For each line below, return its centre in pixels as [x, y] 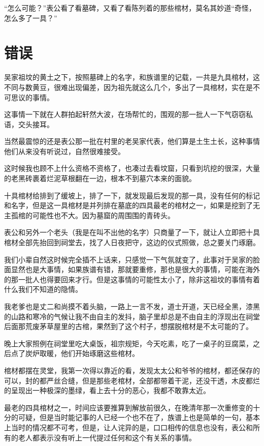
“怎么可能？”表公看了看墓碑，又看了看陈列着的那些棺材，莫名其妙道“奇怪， [130, 8]
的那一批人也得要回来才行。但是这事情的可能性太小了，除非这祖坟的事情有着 [132, 279]
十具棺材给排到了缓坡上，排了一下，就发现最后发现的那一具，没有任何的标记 [132, 195]
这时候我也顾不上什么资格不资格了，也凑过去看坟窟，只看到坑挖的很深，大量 [132, 168]
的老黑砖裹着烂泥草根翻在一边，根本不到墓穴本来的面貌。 [100, 178]
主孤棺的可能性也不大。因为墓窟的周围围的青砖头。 [89, 215]
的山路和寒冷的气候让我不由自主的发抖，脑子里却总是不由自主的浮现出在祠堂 [132, 316]
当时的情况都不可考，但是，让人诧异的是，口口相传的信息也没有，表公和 [132, 427]
